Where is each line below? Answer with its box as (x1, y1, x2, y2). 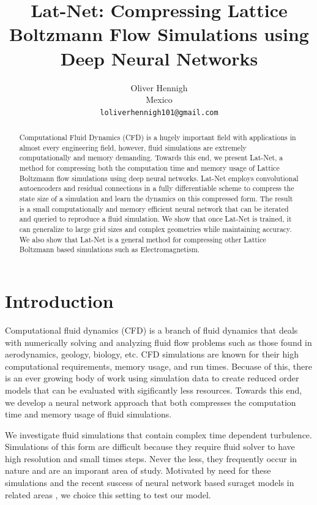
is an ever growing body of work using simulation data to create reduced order (5, 372, 299, 384)
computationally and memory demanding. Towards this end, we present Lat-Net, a (19, 152, 283, 163)
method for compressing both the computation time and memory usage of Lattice (19, 163, 280, 173)
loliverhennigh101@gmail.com (100, 108, 218, 117)
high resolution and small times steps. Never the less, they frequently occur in (5, 452, 297, 465)
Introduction (5, 288, 114, 313)
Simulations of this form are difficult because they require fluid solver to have (5, 440, 295, 453)
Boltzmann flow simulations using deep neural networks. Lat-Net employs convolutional (19, 173, 299, 183)
